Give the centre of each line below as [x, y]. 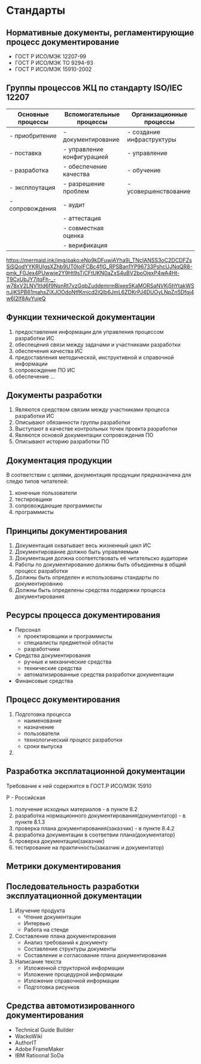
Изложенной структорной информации [74, 968]
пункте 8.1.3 [30, 822]
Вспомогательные [92, 114]
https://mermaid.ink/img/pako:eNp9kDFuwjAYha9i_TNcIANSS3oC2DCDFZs [99, 260]
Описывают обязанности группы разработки [72, 422]
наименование [42, 721]
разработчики [42, 648]
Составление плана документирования [66, 936]
